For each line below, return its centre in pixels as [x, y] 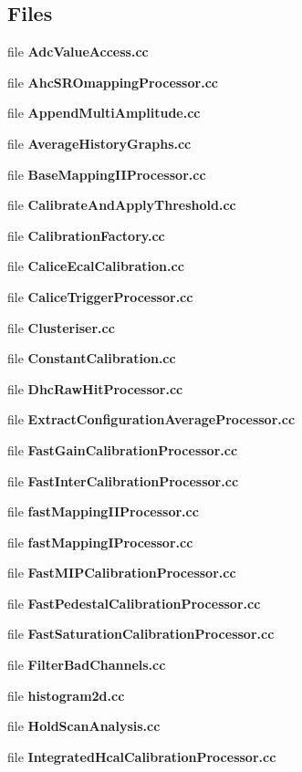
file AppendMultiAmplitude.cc [104, 113]
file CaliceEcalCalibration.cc [96, 266]
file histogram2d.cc [66, 695]
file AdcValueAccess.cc [78, 52]
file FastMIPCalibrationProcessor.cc [122, 573]
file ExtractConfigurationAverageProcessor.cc [151, 419]
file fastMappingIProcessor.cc [100, 542]
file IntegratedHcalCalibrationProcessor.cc [142, 756]
